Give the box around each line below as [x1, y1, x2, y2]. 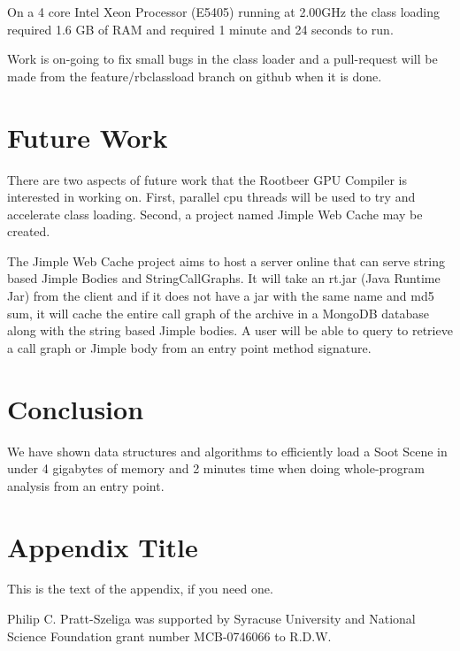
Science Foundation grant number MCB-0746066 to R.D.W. [7, 626, 332, 645]
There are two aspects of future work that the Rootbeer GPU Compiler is [7, 170, 408, 188]
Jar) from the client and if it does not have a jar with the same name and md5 [7, 287, 434, 305]
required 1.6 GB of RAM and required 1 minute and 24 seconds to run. [7, 19, 394, 38]
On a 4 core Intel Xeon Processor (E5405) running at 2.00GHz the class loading [7, 3, 440, 20]
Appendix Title [7, 528, 198, 564]
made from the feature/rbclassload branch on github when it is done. [7, 66, 382, 85]
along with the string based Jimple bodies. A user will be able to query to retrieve [7, 321, 453, 340]
